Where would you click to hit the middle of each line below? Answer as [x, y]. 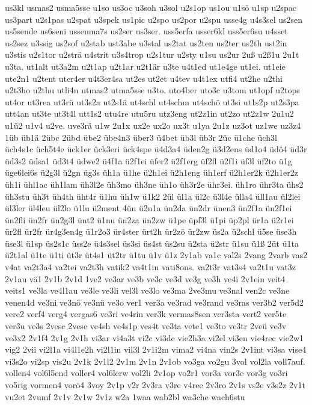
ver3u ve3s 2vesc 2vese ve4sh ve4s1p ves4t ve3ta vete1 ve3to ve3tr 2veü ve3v [146, 326]
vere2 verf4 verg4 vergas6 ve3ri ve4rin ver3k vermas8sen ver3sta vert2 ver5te [146, 314]
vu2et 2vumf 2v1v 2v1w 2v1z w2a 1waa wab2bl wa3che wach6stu [125, 396]
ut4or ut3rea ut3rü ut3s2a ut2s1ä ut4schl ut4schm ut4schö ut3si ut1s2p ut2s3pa [152, 101]
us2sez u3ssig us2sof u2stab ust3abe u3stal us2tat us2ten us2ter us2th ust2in [146, 42]
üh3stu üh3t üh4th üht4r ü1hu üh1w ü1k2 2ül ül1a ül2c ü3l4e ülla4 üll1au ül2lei [153, 196]
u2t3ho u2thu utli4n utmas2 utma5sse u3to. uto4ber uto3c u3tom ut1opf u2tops [152, 90]
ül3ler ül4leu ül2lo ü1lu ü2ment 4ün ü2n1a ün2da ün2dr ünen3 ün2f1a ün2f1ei [148, 208]
